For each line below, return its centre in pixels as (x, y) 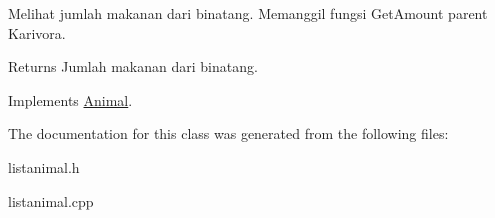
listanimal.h (44, 166)
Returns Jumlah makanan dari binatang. (133, 66)
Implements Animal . (70, 99)
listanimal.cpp (51, 200)
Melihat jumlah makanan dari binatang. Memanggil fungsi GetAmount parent (248, 13)
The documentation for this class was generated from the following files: (228, 133)
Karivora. (37, 32)
